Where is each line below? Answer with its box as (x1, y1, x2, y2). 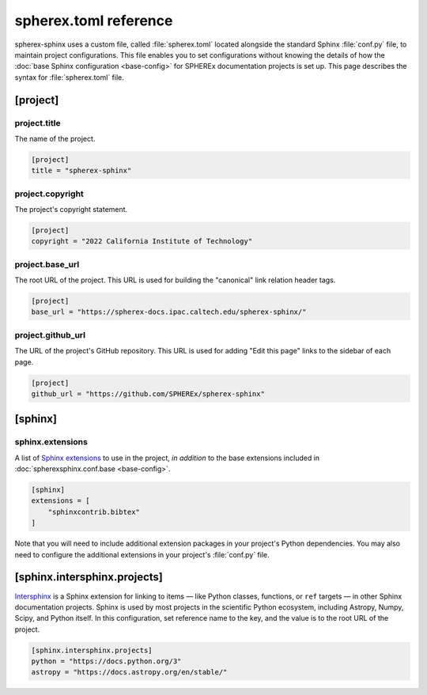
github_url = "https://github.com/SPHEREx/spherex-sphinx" (31, 389, 265, 398)
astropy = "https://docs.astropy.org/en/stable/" (31, 668, 228, 677)
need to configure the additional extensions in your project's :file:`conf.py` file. (14, 550, 270, 559)
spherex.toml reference (14, 12, 173, 29)
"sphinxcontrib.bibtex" (47, 507, 140, 516)
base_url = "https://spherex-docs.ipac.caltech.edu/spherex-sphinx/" (31, 308, 307, 316)
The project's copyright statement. (14, 204, 128, 213)
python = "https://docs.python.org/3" (31, 657, 182, 666)
